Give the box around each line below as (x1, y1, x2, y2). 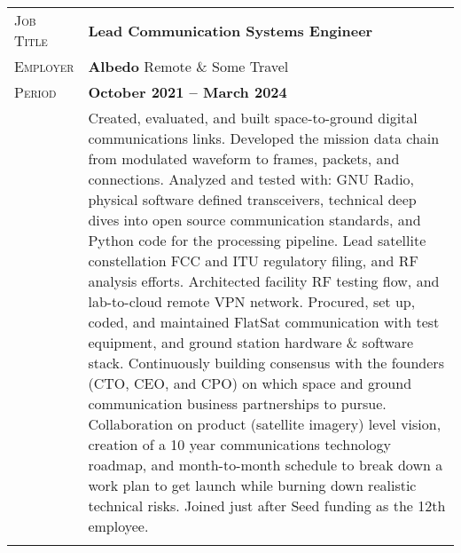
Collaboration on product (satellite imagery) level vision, (88, 414, 441, 434)
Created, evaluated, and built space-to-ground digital (88, 107, 418, 128)
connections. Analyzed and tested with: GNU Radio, (88, 169, 415, 189)
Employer (14, 56, 74, 76)
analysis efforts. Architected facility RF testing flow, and (88, 271, 440, 291)
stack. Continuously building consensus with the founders (88, 352, 444, 373)
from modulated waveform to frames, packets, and (88, 148, 400, 169)
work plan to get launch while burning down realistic (88, 475, 417, 495)
